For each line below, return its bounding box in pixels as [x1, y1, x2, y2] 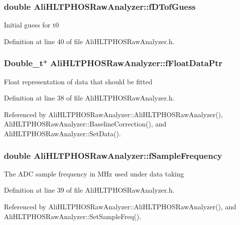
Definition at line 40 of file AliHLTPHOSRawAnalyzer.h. [4, 36, 175, 46]
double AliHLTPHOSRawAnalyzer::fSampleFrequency [4, 149, 222, 161]
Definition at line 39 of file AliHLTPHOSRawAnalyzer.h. [4, 185, 175, 195]
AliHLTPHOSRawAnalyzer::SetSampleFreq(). [4, 211, 142, 221]
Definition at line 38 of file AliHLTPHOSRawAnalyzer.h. [4, 93, 175, 103]
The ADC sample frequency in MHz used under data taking [4, 168, 184, 178]
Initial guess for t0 [4, 20, 59, 30]
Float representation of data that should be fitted [4, 76, 153, 86]
